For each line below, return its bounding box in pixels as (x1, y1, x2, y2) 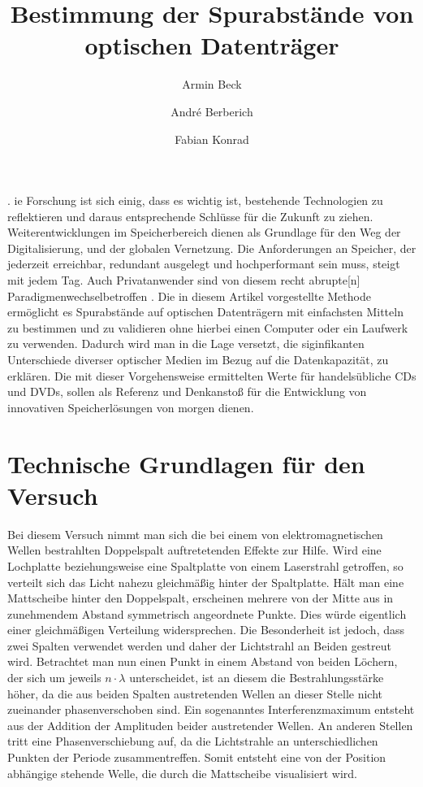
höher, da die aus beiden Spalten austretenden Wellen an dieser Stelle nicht (7, 685, 382, 702)
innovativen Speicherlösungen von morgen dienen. (7, 398, 254, 415)
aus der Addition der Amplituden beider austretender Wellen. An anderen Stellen (7, 716, 413, 733)
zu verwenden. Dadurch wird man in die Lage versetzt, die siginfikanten (7, 335, 365, 352)
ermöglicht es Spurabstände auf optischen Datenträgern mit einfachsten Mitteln (7, 303, 404, 320)
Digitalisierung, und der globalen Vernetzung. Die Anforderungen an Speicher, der (7, 239, 417, 256)
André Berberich (170, 102, 253, 120)
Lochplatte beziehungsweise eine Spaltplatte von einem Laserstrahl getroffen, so (7, 557, 404, 574)
